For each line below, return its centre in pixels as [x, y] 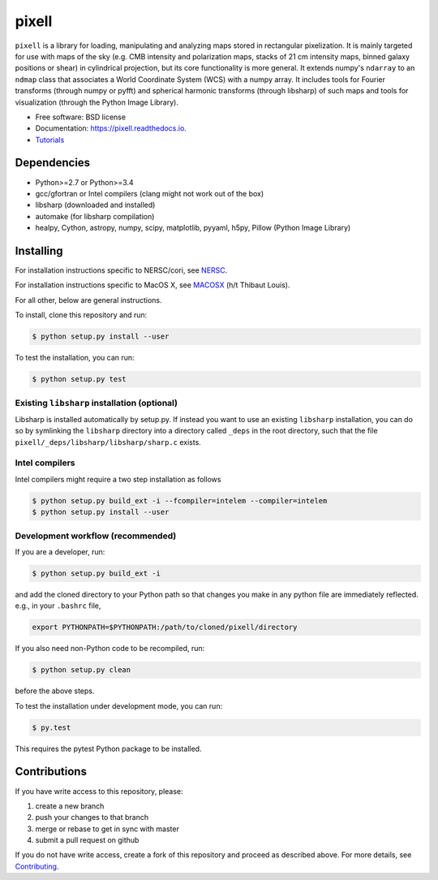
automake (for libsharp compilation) [95, 216]
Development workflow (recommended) [96, 536]
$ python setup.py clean [82, 670]
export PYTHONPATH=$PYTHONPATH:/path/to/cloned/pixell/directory [165, 628]
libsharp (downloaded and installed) [95, 205]
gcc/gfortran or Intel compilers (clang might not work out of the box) [150, 193]
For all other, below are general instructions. [88, 300]
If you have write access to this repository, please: [99, 791]
